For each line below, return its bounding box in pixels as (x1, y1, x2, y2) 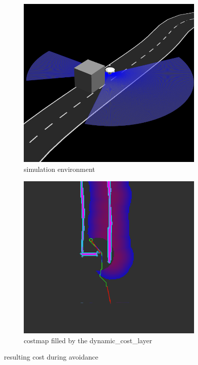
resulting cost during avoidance (4, 352, 99, 362)
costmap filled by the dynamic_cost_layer (24, 335, 152, 345)
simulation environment (24, 163, 96, 174)
